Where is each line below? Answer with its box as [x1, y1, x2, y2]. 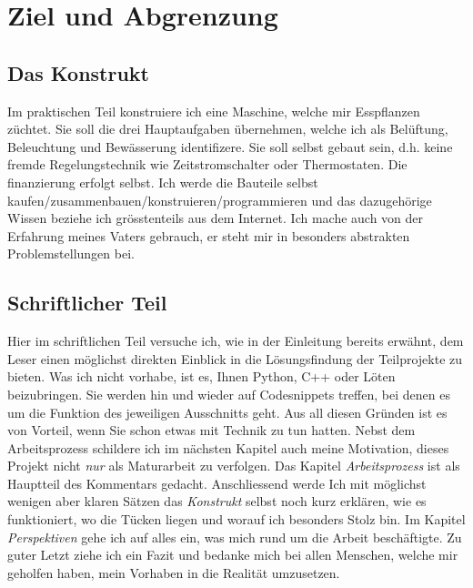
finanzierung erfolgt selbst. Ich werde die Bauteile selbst [7, 172, 318, 191]
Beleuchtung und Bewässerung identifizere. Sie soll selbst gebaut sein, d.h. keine [7, 137, 453, 156]
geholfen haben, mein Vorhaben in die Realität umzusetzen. [7, 563, 340, 582]
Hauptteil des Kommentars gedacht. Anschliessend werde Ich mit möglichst [7, 473, 427, 492]
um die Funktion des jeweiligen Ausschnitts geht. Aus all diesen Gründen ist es [7, 402, 448, 421]
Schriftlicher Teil [7, 289, 167, 317]
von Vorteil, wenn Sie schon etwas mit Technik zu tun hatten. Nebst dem [7, 421, 416, 440]
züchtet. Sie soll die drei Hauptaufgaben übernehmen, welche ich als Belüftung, [7, 119, 448, 138]
